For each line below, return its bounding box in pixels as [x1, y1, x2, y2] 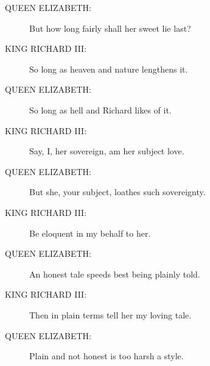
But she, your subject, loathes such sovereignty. [29, 185, 206, 198]
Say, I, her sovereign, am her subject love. [29, 145, 184, 157]
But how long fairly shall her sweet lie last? [29, 21, 191, 34]
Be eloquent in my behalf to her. [29, 226, 151, 239]
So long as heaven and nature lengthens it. [29, 62, 188, 75]
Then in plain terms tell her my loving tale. [29, 308, 192, 321]
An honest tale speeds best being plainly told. [29, 267, 200, 280]
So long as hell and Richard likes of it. [29, 103, 172, 116]
